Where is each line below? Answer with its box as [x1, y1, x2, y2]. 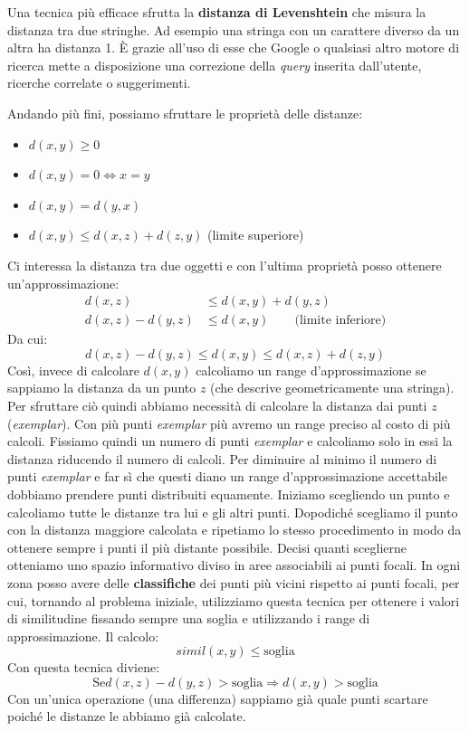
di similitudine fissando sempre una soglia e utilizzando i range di [7, 609, 370, 628]
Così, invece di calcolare [7, 360, 139, 379]
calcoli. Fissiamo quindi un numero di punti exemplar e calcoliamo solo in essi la [7, 432, 453, 451]
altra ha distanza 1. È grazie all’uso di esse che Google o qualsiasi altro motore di [7, 38, 460, 57]
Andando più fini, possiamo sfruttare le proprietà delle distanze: [7, 103, 363, 122]
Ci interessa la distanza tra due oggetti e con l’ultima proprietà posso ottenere [7, 255, 442, 274]
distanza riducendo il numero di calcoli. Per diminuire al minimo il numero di [7, 449, 437, 468]
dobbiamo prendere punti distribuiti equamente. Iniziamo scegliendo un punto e [7, 484, 450, 503]
